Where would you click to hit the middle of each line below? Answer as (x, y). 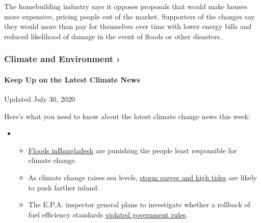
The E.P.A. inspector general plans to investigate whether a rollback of (139, 204)
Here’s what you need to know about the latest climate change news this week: (127, 116)
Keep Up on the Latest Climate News (72, 79)
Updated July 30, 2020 (40, 99)
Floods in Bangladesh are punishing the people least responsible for (133, 150)
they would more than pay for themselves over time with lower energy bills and (128, 26)
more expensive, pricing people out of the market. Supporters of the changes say (129, 16)
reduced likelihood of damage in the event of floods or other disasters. (113, 36)
